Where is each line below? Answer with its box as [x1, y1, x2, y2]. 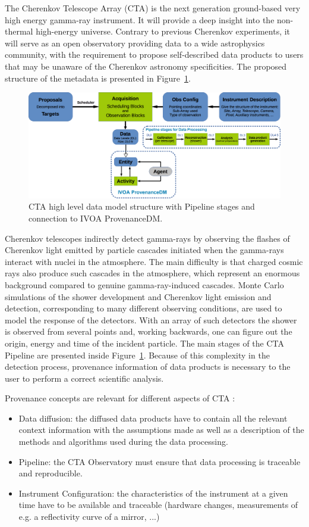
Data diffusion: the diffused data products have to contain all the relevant [18, 411, 288, 424]
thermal [5, 25, 33, 38]
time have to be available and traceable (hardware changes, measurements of [18, 498, 298, 511]
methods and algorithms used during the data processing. [18, 435, 228, 448]
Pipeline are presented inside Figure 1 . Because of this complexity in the [5, 348, 270, 361]
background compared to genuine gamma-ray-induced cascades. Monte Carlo [5, 278, 284, 291]
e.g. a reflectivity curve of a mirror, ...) [18, 510, 160, 523]
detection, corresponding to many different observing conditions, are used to [5, 302, 282, 314]
